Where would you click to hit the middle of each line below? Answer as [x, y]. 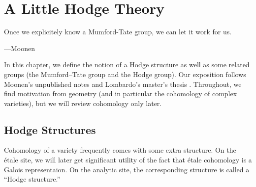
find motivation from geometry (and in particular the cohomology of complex [121, 93]
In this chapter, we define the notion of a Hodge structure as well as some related [127, 65]
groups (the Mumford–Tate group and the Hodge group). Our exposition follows [125, 74]
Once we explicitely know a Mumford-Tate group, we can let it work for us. [118, 32]
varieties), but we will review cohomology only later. [83, 103]
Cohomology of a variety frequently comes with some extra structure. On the [120, 150]
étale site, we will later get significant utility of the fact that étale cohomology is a [128, 160]
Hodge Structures [50, 129]
